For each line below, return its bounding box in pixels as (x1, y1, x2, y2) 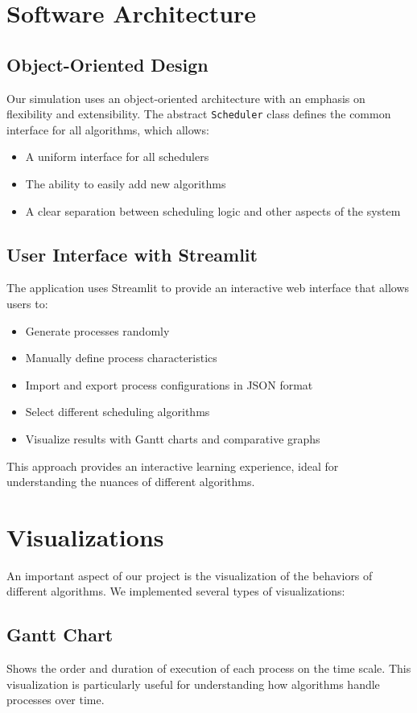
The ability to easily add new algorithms (25, 175, 226, 192)
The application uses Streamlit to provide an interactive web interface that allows (6, 279, 410, 296)
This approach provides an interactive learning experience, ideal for (6, 457, 339, 474)
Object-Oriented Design (6, 52, 208, 76)
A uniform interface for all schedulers (25, 148, 209, 165)
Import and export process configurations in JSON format (25, 376, 313, 393)
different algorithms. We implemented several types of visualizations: (6, 583, 345, 600)
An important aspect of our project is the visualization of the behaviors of (6, 567, 373, 583)
